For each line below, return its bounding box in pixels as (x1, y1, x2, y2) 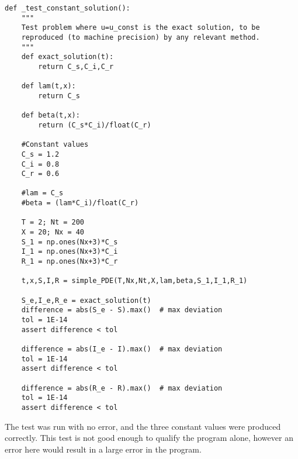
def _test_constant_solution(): (5, 4, 130, 12)
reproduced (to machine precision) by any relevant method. (21, 33, 260, 42)
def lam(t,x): (21, 82, 76, 91)
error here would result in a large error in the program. (5, 443, 202, 455)
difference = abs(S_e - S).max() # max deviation (21, 306, 223, 315)
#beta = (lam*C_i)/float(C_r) (21, 199, 139, 208)
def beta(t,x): (21, 111, 80, 120)
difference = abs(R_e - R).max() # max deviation (21, 384, 223, 392)
